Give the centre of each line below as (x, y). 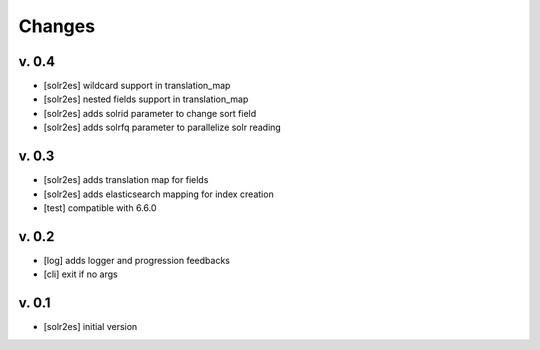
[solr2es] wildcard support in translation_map (137, 86)
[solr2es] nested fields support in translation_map (146, 99)
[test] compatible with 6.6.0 (100, 207)
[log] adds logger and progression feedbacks (136, 260)
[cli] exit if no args (81, 274)
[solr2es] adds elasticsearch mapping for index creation (158, 194)
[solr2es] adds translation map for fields (126, 180)
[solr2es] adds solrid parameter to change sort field (150, 113)
